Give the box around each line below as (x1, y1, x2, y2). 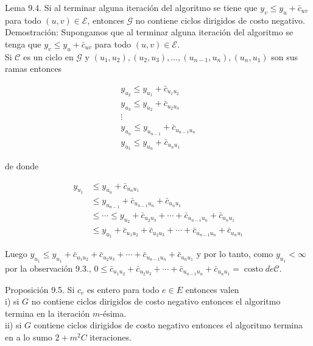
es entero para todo (87, 283, 160, 295)
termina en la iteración (5, 306, 90, 319)
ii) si (5, 319, 22, 331)
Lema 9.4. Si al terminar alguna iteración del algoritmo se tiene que (5, 1, 258, 13)
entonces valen (185, 283, 239, 295)
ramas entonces (5, 62, 62, 75)
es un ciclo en (23, 50, 74, 63)
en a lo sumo (5, 330, 52, 343)
